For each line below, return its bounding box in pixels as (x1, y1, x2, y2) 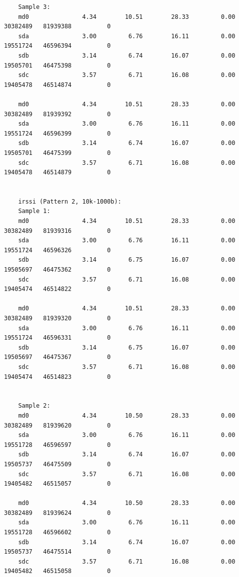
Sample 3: (18, 3, 51, 10)
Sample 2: (18, 402, 51, 410)
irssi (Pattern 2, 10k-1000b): (18, 198, 122, 205)
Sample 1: (18, 208, 51, 215)
